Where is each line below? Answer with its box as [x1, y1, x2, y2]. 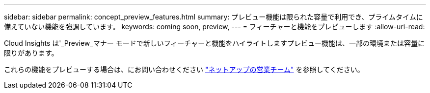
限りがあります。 [4, 49, 58, 57]
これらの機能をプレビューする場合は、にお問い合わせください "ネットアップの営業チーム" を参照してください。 [4, 65, 364, 74]
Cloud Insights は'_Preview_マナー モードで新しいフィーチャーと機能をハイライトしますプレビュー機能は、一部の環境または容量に [4, 39, 425, 47]
